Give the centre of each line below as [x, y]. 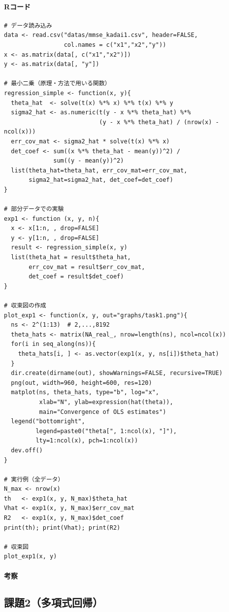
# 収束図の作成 [25, 306]
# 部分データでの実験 [34, 209]
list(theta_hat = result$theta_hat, [71, 257]
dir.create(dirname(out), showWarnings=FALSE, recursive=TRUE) [117, 373]
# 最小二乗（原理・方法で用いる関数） [57, 84]
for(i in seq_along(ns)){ [53, 344]
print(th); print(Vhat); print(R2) [62, 527]
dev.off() [27, 450]
